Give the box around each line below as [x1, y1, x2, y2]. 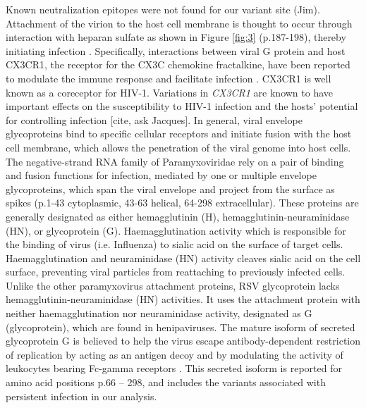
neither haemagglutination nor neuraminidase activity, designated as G [6, 306, 312, 321]
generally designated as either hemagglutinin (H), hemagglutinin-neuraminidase [6, 209, 350, 223]
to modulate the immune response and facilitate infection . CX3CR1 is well [6, 70, 331, 85]
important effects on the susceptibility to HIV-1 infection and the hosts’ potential [6, 99, 358, 113]
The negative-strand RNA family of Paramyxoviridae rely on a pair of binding [6, 154, 344, 168]
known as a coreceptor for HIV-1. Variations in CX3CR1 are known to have [6, 85, 334, 99]
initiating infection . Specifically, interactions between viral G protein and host [6, 43, 346, 58]
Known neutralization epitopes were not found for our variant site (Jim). [6, 2, 320, 16]
